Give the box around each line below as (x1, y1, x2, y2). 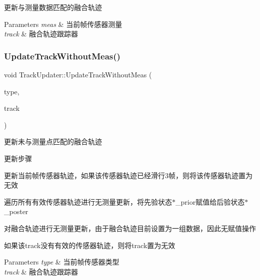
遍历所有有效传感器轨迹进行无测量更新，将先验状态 (4, 196, 172, 207)
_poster (4, 206, 28, 217)
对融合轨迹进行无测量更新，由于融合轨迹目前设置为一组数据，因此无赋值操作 (4, 223, 256, 233)
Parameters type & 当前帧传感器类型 (4, 257, 119, 267)
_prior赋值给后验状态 (175, 196, 245, 207)
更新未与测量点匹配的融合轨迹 (4, 136, 102, 147)
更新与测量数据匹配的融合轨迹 (4, 2, 102, 12)
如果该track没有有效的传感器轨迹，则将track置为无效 (4, 240, 175, 250)
